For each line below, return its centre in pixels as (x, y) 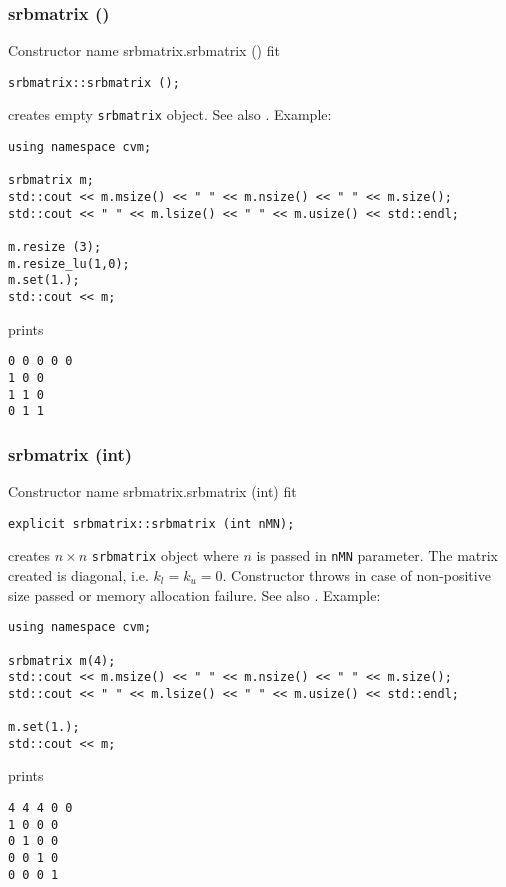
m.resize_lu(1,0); (69, 263)
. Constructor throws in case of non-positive (356, 575)
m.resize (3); (55, 247)
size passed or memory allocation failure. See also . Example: (194, 594)
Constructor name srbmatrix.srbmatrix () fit (144, 50)
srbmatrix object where (165, 555)
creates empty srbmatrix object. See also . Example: (170, 114)
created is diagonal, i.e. (78, 575)
